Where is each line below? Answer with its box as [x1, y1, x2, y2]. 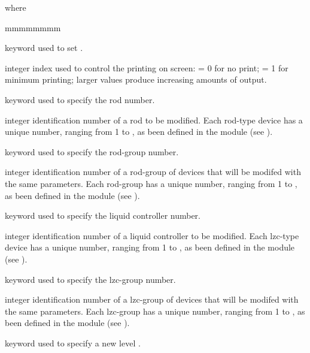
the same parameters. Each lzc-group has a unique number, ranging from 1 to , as [5, 304, 305, 317]
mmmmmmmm [5, 21, 61, 34]
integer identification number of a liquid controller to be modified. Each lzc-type [5, 229, 299, 242]
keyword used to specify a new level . [5, 336, 141, 349]
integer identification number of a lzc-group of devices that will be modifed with [5, 293, 299, 306]
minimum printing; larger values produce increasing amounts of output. [5, 73, 267, 86]
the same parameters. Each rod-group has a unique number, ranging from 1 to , [5, 177, 297, 189]
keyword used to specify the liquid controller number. [5, 209, 200, 222]
